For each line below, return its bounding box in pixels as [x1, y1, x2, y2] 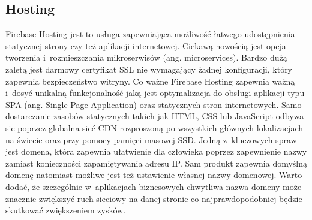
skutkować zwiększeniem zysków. [5, 204, 126, 216]
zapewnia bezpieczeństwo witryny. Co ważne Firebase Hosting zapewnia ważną [5, 74, 295, 87]
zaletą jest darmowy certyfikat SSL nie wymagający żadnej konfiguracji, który [5, 62, 293, 75]
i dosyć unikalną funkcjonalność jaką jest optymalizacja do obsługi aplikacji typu [5, 86, 305, 99]
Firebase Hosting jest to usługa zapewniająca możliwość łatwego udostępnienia [5, 28, 295, 40]
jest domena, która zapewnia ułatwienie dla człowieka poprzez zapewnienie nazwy [5, 145, 307, 158]
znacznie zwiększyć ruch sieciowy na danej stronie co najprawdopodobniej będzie [5, 192, 302, 204]
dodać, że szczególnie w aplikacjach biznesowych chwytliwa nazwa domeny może [5, 180, 302, 192]
